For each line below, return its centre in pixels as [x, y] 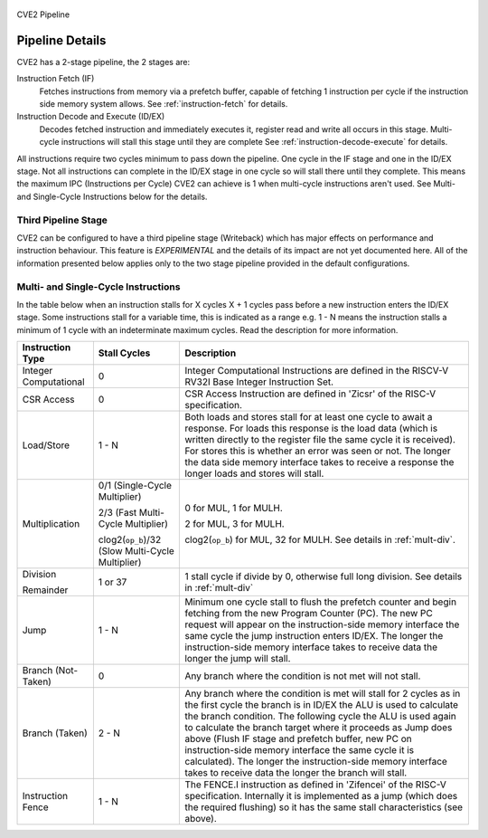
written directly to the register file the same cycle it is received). [320, 440]
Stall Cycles [124, 353]
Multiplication [51, 524]
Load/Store [46, 445]
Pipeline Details [61, 40]
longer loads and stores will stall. [254, 473]
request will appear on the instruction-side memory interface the [322, 624]
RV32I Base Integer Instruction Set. [259, 382]
